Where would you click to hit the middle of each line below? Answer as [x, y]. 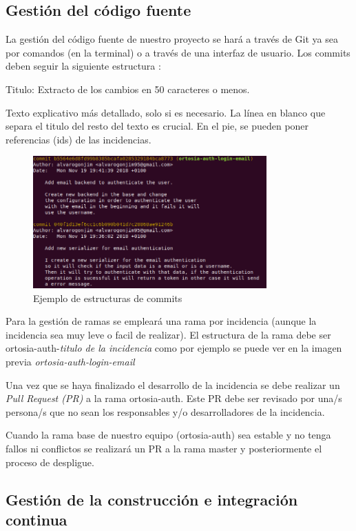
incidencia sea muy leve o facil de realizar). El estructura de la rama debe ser [168, 334]
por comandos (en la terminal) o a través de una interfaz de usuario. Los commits [178, 52]
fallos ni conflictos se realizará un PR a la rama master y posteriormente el [164, 448]
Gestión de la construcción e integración [152, 499]
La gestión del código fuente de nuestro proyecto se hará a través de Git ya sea [172, 39]
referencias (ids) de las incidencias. [78, 139]
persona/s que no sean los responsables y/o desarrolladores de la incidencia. [165, 411]
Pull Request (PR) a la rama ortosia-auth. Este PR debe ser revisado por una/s [174, 398]
